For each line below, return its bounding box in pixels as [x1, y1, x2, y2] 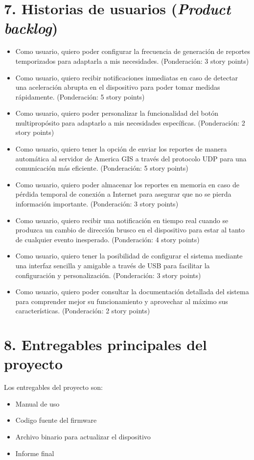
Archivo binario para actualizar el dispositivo [15, 432, 151, 442]
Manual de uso [15, 398, 60, 409]
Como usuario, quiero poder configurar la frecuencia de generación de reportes [15, 46, 251, 56]
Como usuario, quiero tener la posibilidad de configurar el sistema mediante [15, 251, 243, 261]
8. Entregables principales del [4, 334, 207, 355]
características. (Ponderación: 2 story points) [15, 306, 150, 316]
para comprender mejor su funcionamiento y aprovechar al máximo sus [15, 296, 228, 306]
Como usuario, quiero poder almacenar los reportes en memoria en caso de [15, 179, 239, 189]
